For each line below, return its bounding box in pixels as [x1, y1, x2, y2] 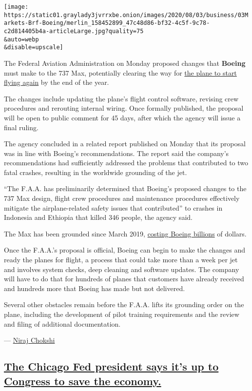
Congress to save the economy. [4, 373, 161, 388]
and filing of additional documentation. [4, 318, 121, 329]
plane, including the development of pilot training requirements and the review [4, 309, 239, 319]
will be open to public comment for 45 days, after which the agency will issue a [4, 112, 241, 122]
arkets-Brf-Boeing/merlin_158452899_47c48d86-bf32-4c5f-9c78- [4, 20, 210, 27]
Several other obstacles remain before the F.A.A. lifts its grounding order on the [4, 299, 244, 310]
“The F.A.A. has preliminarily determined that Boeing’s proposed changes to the [4, 183, 247, 194]
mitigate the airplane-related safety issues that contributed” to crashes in [4, 202, 223, 213]
